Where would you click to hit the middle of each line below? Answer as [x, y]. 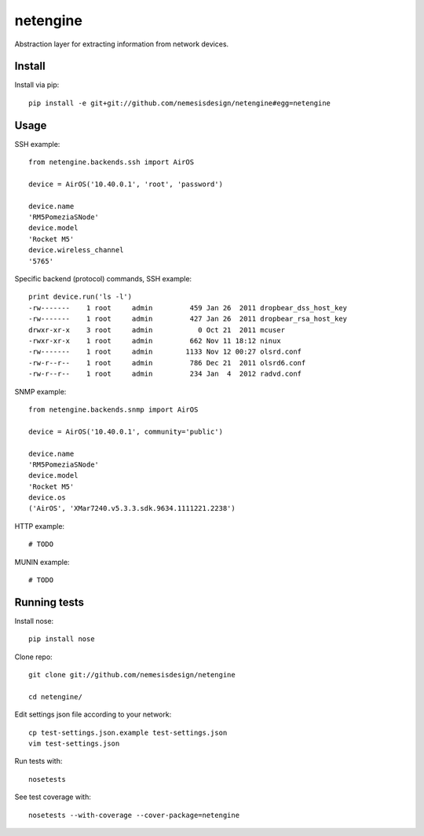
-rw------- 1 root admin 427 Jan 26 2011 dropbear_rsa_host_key [188, 319]
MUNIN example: [42, 562]
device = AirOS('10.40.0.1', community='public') [126, 431]
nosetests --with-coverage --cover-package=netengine [134, 815]
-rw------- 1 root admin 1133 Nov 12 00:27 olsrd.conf [165, 352]
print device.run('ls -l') [80, 297]
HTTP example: [40, 526]
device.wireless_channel [76, 250]
